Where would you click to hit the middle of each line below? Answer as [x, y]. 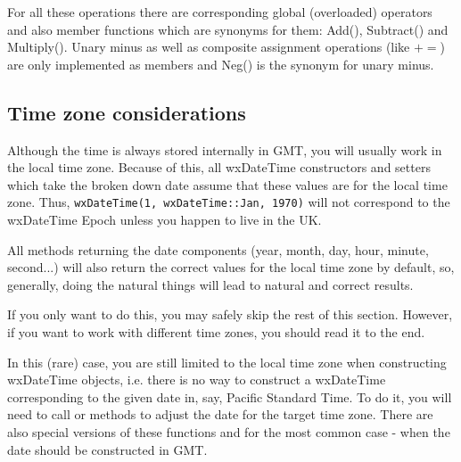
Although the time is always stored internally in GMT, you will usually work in [225, 149]
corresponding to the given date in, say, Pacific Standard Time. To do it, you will [230, 396]
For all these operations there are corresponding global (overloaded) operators [220, 12]
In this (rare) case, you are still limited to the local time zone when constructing [227, 362]
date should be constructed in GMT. [107, 449]
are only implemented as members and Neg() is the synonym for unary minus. [221, 64]
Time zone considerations [127, 112]
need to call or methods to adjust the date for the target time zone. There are [220, 414]
